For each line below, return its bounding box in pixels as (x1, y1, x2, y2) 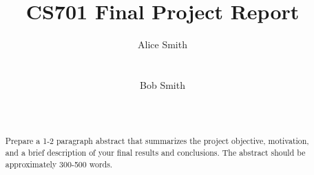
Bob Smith (140, 77, 185, 92)
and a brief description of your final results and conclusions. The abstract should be (5, 147, 306, 158)
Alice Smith (138, 37, 187, 52)
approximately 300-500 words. (5, 158, 113, 169)
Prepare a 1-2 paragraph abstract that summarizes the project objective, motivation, (5, 135, 309, 147)
